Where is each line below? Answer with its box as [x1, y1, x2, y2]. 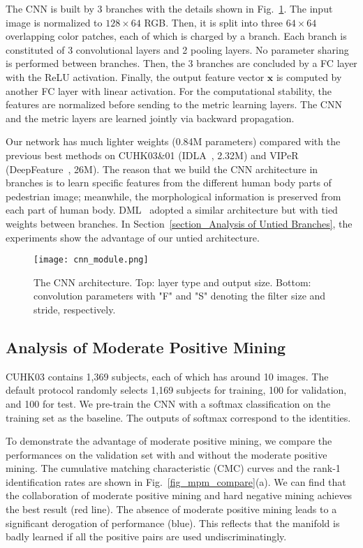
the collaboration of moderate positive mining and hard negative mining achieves [6, 488, 353, 503]
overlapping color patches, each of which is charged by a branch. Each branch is [6, 29, 347, 43]
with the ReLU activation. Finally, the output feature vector [6, 69, 265, 84]
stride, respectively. [34, 302, 116, 316]
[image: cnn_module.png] [34, 255, 149, 265]
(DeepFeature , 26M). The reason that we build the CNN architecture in [6, 161, 318, 176]
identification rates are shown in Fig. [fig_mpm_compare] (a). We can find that [6, 474, 346, 489]
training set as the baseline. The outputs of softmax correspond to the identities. [6, 410, 351, 424]
